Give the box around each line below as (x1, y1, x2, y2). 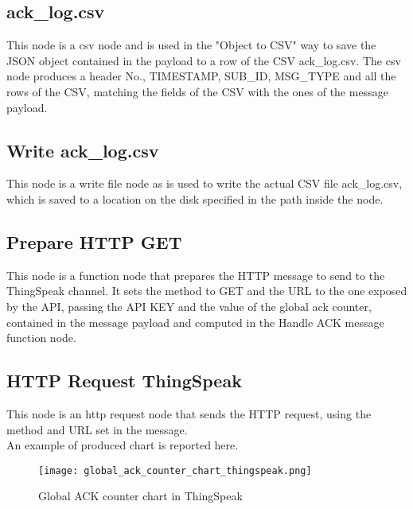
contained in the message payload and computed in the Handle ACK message (6, 313, 384, 330)
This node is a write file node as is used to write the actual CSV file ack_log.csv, (6, 175, 403, 192)
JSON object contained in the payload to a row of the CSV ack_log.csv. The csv (6, 52, 401, 68)
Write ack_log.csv (6, 138, 159, 162)
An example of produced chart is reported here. (6, 437, 239, 453)
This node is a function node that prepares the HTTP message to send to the (6, 266, 385, 283)
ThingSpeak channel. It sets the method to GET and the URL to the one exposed (6, 282, 407, 299)
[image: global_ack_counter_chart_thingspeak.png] (38, 464, 312, 476)
